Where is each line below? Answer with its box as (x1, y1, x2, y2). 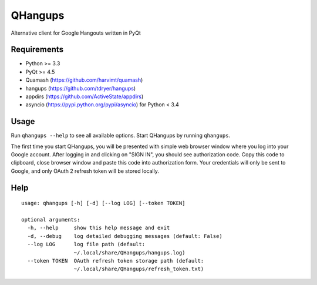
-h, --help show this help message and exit (27, 224, 170, 232)
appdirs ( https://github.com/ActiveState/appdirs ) (25, 93, 144, 100)
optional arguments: (21, 216, 80, 223)
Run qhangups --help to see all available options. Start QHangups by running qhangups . (11, 132, 231, 139)
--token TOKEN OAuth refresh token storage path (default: (27, 257, 204, 264)
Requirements (11, 45, 64, 55)
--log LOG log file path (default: (27, 241, 146, 248)
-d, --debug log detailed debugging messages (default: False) (27, 233, 222, 239)
